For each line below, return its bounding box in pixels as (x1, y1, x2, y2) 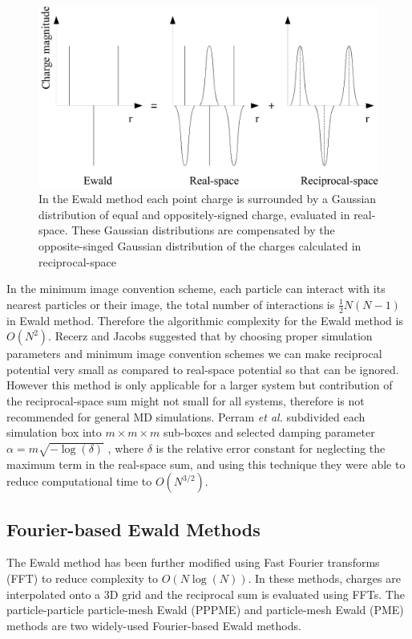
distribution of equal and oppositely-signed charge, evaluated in (38, 206, 350, 222)
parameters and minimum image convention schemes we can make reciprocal (6, 345, 382, 362)
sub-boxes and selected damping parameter (164, 424, 375, 441)
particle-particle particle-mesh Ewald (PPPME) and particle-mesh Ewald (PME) (6, 601, 404, 618)
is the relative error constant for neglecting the (156, 439, 386, 456)
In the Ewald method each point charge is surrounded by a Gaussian (38, 190, 377, 207)
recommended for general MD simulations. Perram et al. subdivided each (6, 408, 366, 425)
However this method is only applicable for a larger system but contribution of (6, 376, 393, 393)
